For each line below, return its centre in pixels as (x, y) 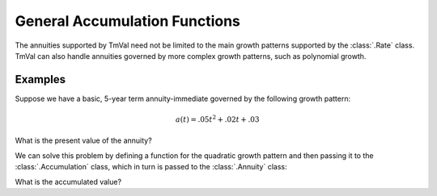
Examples (40, 79)
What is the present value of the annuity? (84, 140)
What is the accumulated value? (68, 181)
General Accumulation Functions (127, 21)
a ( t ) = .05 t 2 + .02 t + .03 (217, 119)
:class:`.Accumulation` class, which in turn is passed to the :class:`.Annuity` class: (151, 167)
